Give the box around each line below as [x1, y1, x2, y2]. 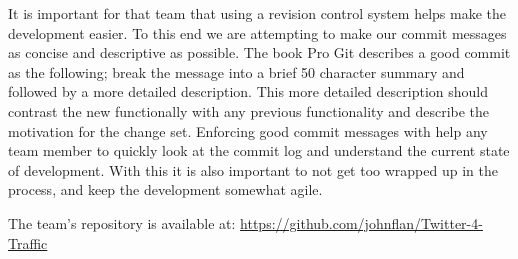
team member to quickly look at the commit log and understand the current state [8, 140, 510, 161]
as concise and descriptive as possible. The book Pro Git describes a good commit [8, 42, 511, 63]
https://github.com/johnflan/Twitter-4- [240, 212, 483, 233]
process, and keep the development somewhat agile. [8, 179, 323, 200]
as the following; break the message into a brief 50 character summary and [8, 61, 465, 82]
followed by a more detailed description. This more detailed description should [8, 81, 488, 102]
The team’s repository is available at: [8, 212, 236, 233]
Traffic [8, 232, 48, 253]
